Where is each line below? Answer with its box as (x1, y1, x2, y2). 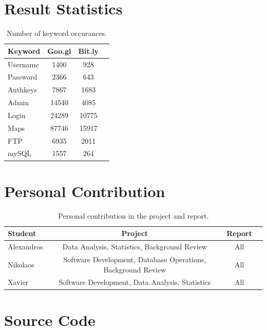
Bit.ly (78, 45, 99, 56)
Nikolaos (8, 259, 34, 269)
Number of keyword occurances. (7, 28, 107, 38)
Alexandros (8, 241, 43, 252)
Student (8, 228, 36, 239)
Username (8, 59, 39, 69)
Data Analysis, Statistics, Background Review (62, 241, 207, 252)
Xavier (8, 277, 29, 287)
